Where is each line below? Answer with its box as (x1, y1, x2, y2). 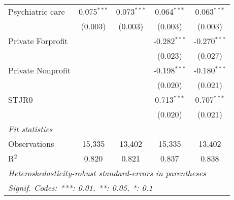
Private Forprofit (8, 35, 68, 47)
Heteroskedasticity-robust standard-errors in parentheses (8, 167, 206, 179)
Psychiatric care (8, 6, 65, 17)
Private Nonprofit (8, 64, 71, 76)
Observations (8, 138, 54, 149)
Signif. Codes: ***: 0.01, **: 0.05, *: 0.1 (8, 182, 153, 193)
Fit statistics (8, 123, 53, 135)
